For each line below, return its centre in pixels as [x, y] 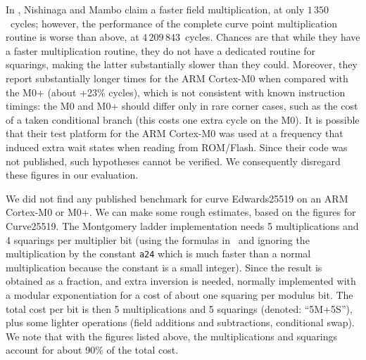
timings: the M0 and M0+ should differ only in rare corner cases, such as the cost [182, 106]
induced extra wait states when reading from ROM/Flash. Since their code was [177, 147]
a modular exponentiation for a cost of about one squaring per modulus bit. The [179, 294]
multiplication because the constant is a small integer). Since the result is [164, 267]
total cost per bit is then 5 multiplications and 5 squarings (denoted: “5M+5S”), [179, 308]
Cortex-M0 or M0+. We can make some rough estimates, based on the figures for [181, 212]
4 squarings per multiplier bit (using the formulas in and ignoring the [158, 239]
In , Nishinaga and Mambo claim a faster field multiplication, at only [155, 9]
